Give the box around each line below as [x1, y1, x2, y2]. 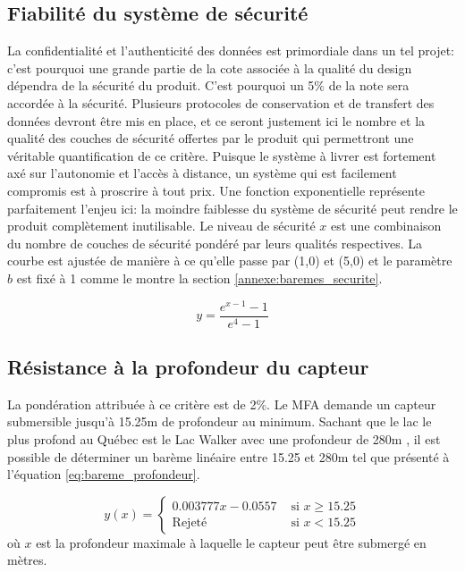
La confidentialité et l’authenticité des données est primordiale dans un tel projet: [7, 41, 454, 60]
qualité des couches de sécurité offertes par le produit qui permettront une [7, 129, 414, 147]
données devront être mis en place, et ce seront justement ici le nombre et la [7, 111, 426, 130]
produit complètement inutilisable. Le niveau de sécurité [7, 216, 316, 235]
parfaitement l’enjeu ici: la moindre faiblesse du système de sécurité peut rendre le [7, 198, 458, 217]
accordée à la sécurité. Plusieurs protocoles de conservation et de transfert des [7, 93, 435, 112]
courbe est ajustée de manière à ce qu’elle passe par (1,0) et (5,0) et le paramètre [7, 251, 452, 270]
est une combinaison [330, 216, 442, 235]
